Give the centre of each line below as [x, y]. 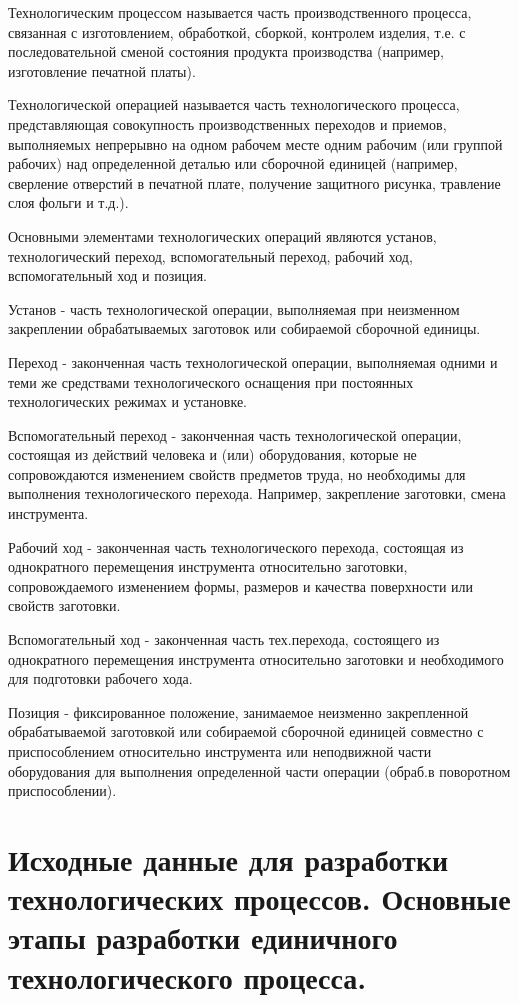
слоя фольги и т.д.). [68, 202]
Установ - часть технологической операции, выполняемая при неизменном [234, 308]
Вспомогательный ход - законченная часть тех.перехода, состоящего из [224, 639]
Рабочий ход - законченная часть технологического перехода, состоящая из [236, 546]
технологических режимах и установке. [128, 401]
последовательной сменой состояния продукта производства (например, [226, 51]
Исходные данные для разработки [228, 858]
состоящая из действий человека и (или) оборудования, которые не [212, 454]
